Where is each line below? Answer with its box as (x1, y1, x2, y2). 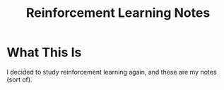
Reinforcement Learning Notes (25, 5, 211, 21)
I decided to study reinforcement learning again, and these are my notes (6, 67, 217, 76)
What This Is (6, 44, 82, 60)
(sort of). (6, 75, 33, 84)
